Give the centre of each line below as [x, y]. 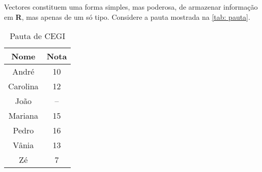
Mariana [23, 116]
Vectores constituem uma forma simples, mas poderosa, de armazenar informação [131, 7]
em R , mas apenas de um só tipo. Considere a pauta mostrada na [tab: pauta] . [127, 16]
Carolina [23, 86]
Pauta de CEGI [38, 36]
